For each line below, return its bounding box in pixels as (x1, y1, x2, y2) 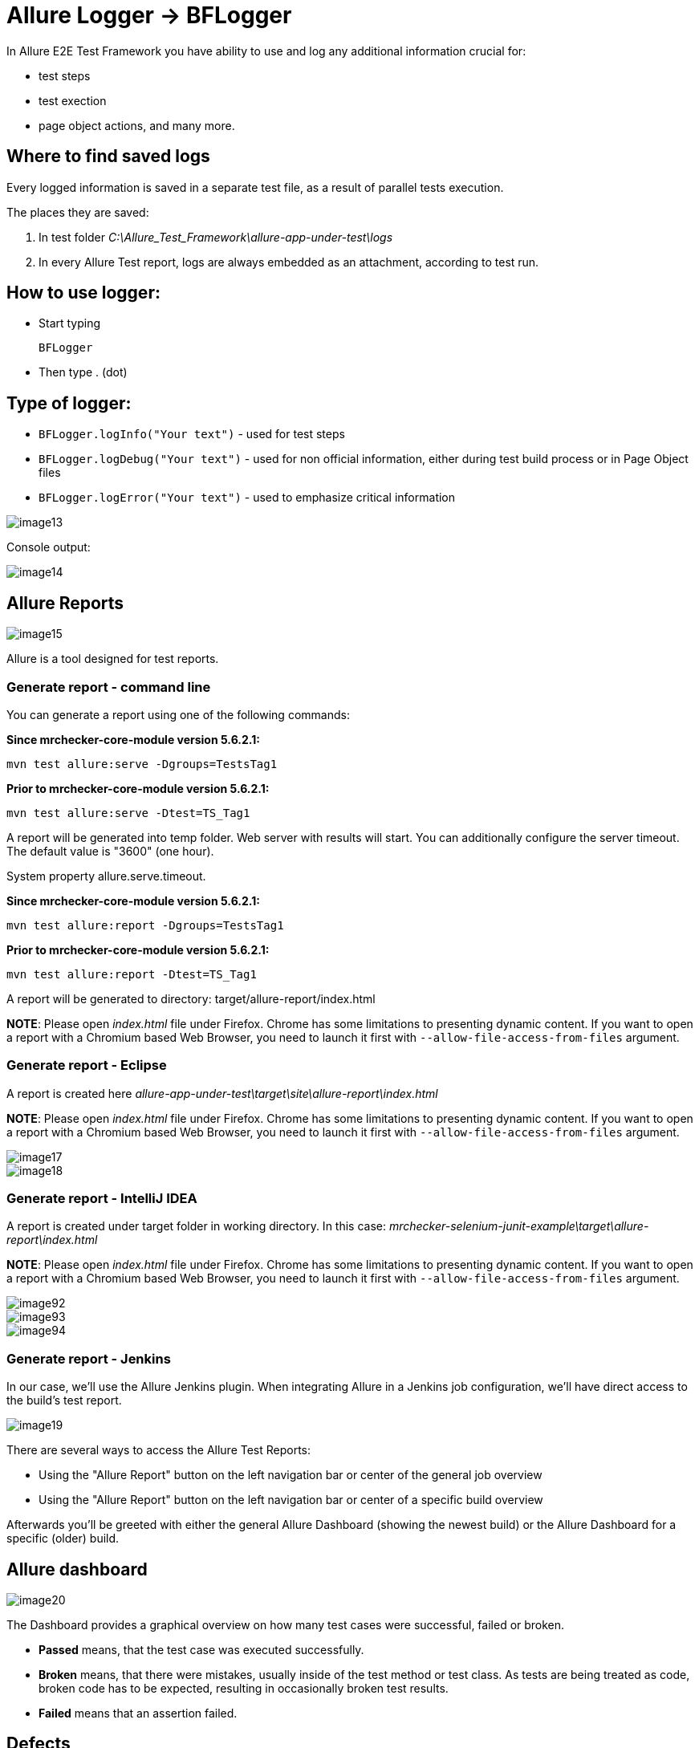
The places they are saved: (6, 205, 149, 219)
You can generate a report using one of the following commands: (6, 707, 350, 722)
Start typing (39, 316, 101, 331)
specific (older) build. (6, 1531, 120, 1546)
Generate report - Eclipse (6, 1057, 167, 1074)
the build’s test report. (6, 1393, 122, 1408)
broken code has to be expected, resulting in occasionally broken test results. (39, 1681, 449, 1695)
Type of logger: (6, 392, 132, 413)
